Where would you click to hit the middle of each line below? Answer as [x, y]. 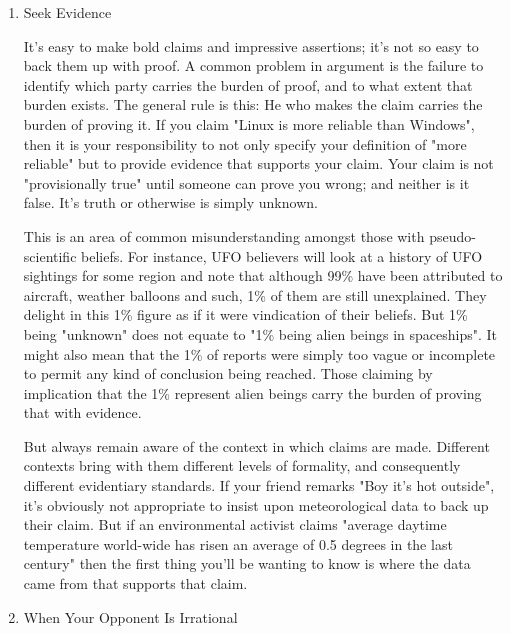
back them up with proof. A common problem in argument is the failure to [253, 65]
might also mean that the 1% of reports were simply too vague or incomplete [259, 353]
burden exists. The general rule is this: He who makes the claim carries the [253, 104]
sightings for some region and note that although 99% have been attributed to [263, 275]
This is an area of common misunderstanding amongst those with [224, 235]
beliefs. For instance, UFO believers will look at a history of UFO [282, 255]
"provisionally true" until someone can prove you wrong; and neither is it [246, 182]
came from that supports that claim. [135, 583]
